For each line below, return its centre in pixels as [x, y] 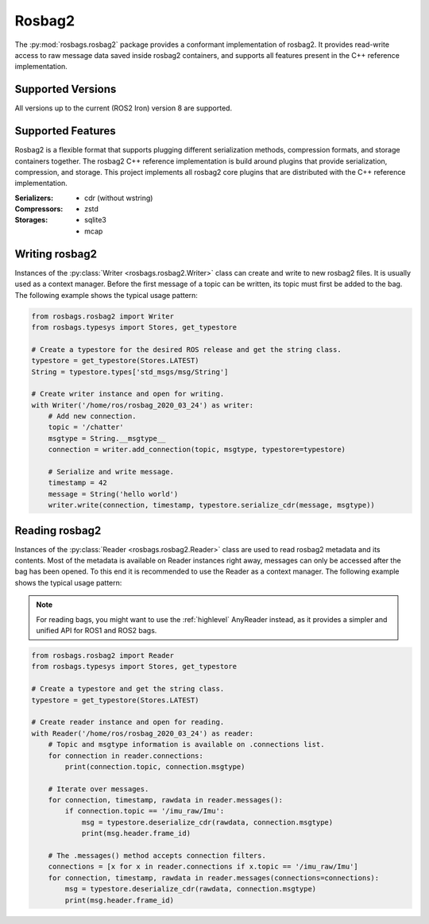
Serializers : [34, 198]
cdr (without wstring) [119, 198]
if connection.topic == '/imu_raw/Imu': [145, 811]
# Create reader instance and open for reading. [128, 722]
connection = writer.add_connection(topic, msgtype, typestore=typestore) [197, 450]
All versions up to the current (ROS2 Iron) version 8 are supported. [124, 108]
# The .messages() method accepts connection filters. [157, 856]
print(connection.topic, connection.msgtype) [155, 766]
